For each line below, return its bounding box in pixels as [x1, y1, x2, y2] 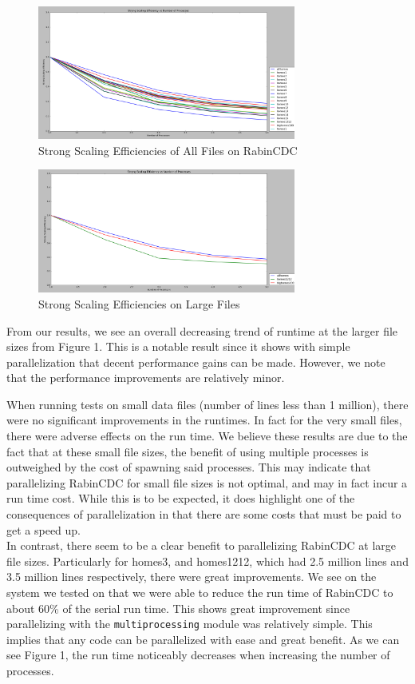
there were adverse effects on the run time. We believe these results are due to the [6, 427, 408, 444]
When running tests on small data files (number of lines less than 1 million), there [6, 396, 409, 412]
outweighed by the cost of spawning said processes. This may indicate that [6, 459, 371, 475]
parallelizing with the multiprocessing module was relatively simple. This [6, 615, 373, 632]
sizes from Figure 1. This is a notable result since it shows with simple [6, 338, 350, 355]
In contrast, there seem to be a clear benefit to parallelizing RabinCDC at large [6, 537, 396, 554]
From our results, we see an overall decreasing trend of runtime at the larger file [6, 322, 398, 339]
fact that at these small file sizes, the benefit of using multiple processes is [6, 443, 369, 459]
